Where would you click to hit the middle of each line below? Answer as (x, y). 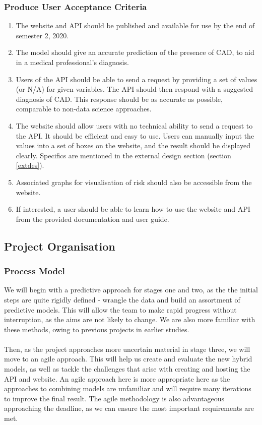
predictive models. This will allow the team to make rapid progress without (120, 309)
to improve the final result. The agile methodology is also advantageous (114, 398)
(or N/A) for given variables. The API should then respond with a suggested (134, 89)
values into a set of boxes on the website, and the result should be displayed (133, 145)
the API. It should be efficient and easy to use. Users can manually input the (135, 135)
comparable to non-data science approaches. (84, 109)
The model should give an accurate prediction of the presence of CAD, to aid (135, 52)
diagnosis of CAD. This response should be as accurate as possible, (119, 99)
